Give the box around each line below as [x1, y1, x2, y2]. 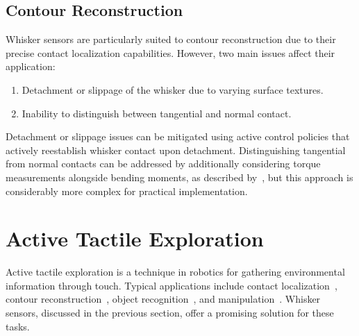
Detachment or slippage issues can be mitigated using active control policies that [6, 129, 350, 144]
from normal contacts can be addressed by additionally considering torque [6, 156, 321, 171]
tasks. [6, 319, 30, 333]
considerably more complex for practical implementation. [6, 183, 248, 198]
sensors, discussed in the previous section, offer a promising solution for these [6, 305, 334, 320]
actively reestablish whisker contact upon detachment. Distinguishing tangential [6, 142, 346, 157]
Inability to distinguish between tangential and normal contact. [22, 106, 292, 120]
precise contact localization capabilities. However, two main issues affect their [6, 45, 335, 60]
